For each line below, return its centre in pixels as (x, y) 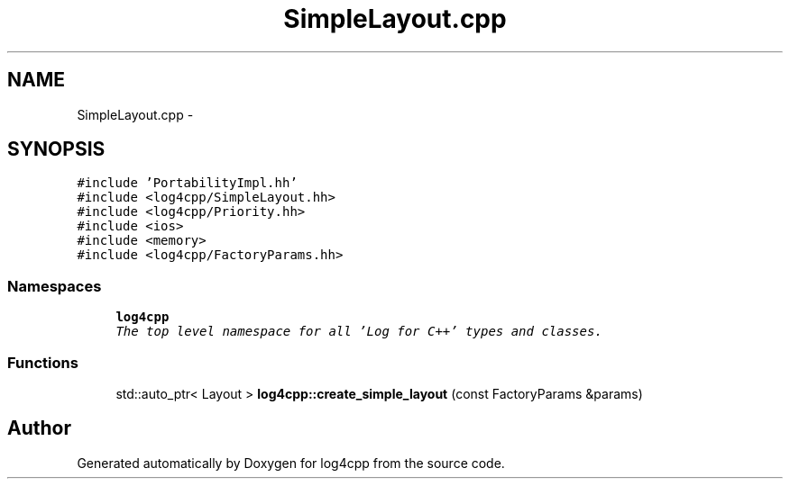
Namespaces (55, 286)
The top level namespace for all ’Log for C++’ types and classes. (359, 332)
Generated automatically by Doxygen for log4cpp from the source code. (291, 463)
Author (39, 428)
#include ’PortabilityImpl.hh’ (187, 183)
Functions (43, 362)
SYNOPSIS (56, 149)
